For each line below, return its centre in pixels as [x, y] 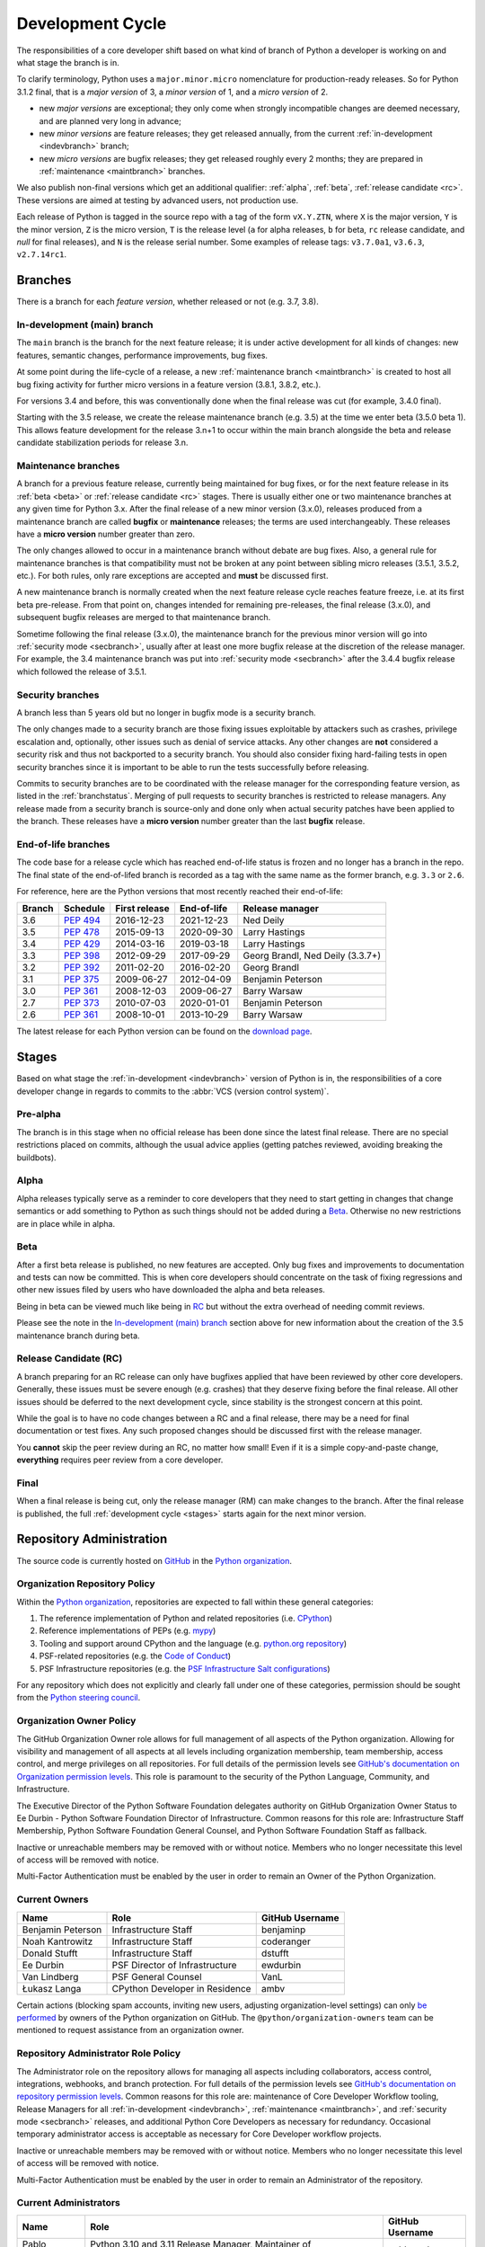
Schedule [84, 909]
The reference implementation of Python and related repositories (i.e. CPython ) [185, 1619]
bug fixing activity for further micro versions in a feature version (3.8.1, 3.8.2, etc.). [169, 384]
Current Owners [53, 1899]
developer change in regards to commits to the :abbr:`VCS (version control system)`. [173, 1091]
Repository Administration [92, 1539]
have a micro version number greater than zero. [106, 534]
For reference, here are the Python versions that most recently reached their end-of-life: [180, 891]
